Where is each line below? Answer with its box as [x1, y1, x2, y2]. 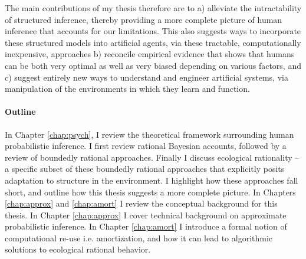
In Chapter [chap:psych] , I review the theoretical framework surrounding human [5, 128, 294, 140]
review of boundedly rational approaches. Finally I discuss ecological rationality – [5, 151, 300, 163]
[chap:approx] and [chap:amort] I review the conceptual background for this [5, 197, 278, 210]
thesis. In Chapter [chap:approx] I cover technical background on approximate [5, 208, 287, 221]
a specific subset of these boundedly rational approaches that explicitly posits [5, 162, 285, 175]
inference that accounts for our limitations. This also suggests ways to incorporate [5, 25, 301, 37]
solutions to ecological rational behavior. [5, 243, 151, 255]
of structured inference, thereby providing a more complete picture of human [5, 13, 282, 25]
